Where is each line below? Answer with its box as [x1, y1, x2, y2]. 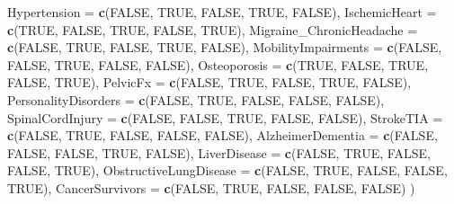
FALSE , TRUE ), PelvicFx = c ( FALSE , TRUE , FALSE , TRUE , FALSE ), [7, 73, 412, 92]
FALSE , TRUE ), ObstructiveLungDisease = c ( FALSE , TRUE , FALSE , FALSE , [7, 161, 448, 180]
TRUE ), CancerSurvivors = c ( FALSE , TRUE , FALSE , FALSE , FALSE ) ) [7, 178, 415, 197]
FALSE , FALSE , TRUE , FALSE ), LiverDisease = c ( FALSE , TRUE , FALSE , [7, 143, 431, 162]
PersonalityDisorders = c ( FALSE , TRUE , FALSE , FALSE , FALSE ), [7, 90, 385, 109]
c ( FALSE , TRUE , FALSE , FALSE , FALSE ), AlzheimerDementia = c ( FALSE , [7, 126, 438, 145]
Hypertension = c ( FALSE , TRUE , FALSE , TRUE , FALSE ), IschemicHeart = [7, 3, 437, 21]
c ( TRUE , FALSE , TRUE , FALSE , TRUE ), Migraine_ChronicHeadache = [7, 20, 418, 39]
